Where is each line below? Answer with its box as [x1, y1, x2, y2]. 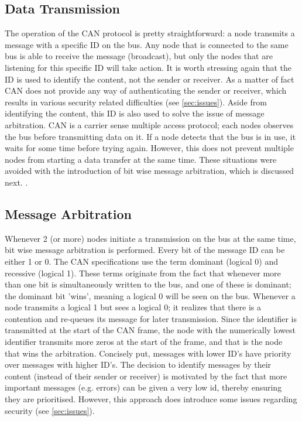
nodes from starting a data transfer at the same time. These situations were [5, 153, 277, 165]
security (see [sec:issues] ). [5, 404, 95, 416]
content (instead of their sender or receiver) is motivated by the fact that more [5, 369, 287, 382]
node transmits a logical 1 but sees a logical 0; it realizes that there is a [5, 301, 262, 313]
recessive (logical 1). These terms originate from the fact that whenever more [5, 266, 281, 279]
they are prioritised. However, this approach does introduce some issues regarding [5, 393, 297, 405]
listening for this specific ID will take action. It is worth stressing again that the [5, 61, 292, 73]
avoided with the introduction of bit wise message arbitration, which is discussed [5, 165, 294, 177]
